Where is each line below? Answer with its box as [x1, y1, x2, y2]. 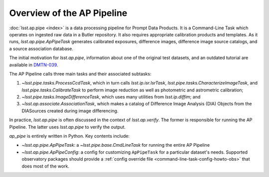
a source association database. [9, 45, 73, 52]
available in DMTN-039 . [9, 62, 58, 68]
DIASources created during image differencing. [21, 107, 119, 114]
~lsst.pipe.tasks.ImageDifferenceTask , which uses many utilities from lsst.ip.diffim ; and [21, 94, 201, 100]
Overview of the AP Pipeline [9, 7, 128, 18]
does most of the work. [21, 163, 70, 169]
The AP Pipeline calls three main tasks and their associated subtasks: [9, 71, 151, 77]
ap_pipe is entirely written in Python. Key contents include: [9, 133, 130, 139]
